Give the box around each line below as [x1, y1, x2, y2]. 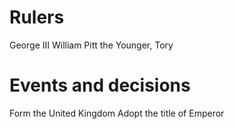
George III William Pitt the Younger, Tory [9, 39, 174, 51]
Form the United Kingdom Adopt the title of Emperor [9, 107, 225, 119]
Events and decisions [9, 74, 191, 97]
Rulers [9, 6, 65, 29]
